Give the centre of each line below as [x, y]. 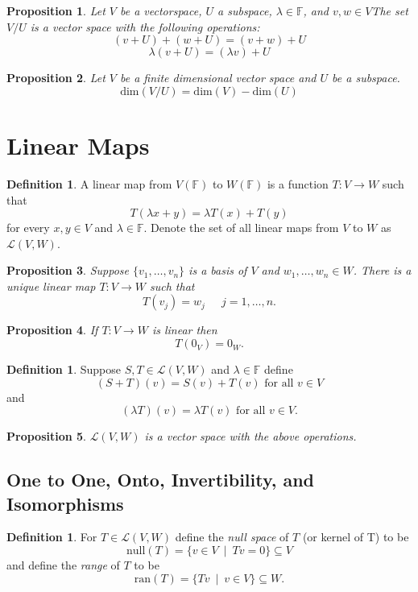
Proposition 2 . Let [56, 78]
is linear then [184, 330]
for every [28, 228]
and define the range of [63, 565]
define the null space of [232, 537]
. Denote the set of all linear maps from [241, 228]
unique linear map [51, 286]
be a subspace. [366, 78]
